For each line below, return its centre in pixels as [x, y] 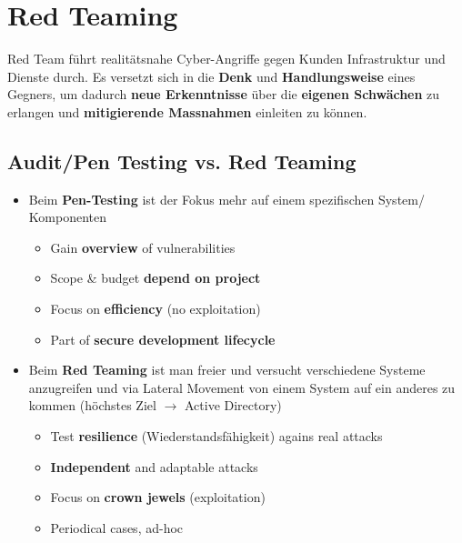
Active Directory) [233, 405]
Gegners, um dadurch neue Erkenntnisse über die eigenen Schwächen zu [224, 94]
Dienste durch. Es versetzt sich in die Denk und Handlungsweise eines [211, 76]
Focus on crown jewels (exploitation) [158, 497]
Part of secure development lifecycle [163, 339]
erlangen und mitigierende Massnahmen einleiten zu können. [187, 111]
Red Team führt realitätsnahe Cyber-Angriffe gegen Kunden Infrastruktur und [226, 59]
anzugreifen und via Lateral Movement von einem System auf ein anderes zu [242, 387]
